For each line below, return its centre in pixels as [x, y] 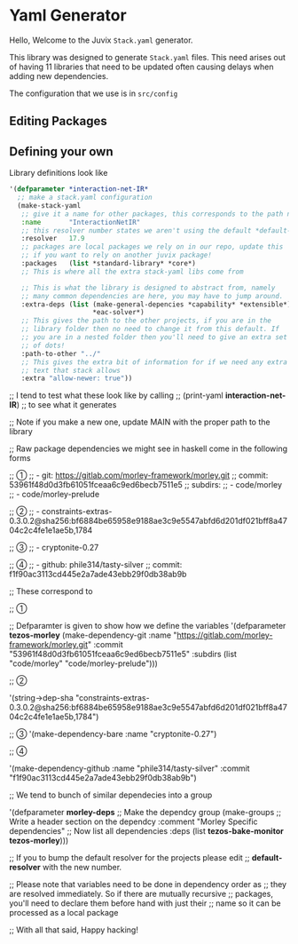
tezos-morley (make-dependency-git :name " [93, 635]
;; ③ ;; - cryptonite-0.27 [54, 548]
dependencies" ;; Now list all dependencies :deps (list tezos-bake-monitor [146, 831]
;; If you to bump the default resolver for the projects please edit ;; [129, 858]
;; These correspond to [51, 591]
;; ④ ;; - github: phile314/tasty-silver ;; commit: [96, 565]
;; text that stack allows [71, 370]
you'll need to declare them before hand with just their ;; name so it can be [145, 903]
